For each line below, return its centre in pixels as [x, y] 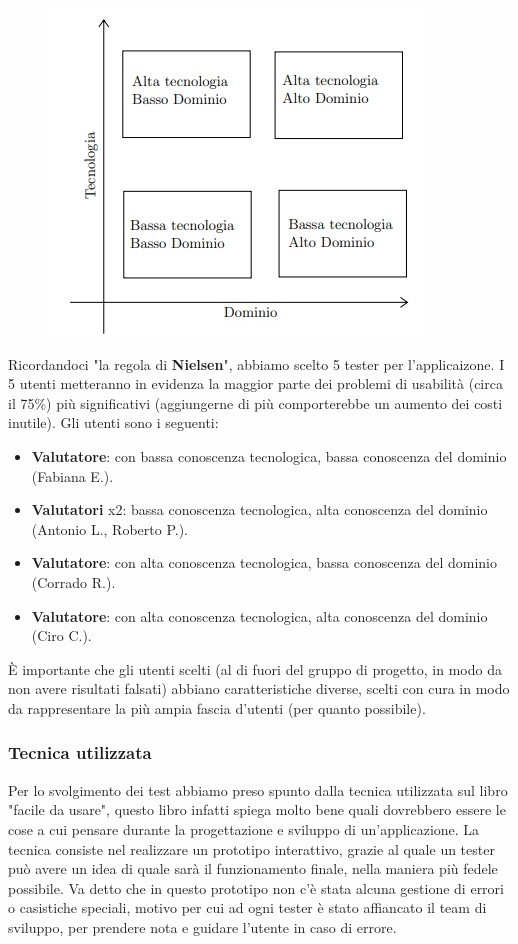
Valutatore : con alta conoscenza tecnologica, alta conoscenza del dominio [259, 615]
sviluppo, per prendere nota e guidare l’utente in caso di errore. [202, 926]
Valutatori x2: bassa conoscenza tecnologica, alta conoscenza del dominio [259, 509]
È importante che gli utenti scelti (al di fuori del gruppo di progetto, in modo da [255, 668]
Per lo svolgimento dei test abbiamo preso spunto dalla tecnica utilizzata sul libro [258, 789]
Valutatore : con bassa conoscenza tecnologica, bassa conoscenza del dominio [269, 455]
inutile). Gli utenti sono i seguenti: [113, 422]
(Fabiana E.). [72, 475]
